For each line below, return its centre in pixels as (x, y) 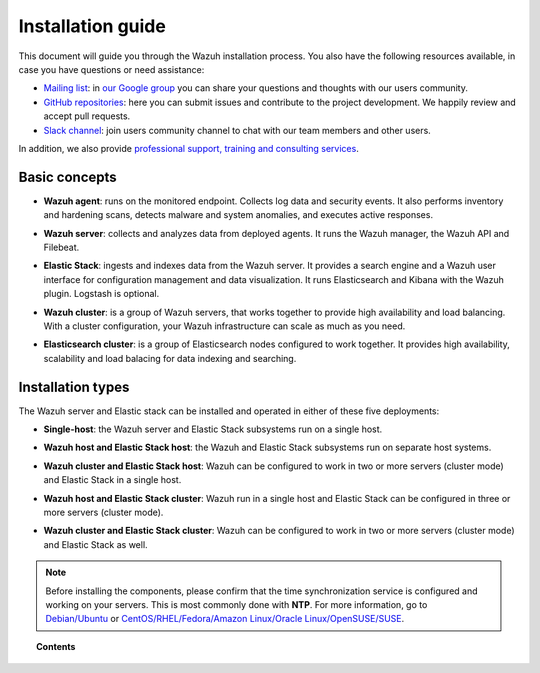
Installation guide (92, 26)
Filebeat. (61, 247)
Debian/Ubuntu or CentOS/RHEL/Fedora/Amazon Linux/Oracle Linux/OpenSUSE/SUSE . (225, 619)
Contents (56, 646)
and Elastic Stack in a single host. (112, 480)
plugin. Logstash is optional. (101, 294)
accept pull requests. (87, 116)
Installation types (74, 386)
